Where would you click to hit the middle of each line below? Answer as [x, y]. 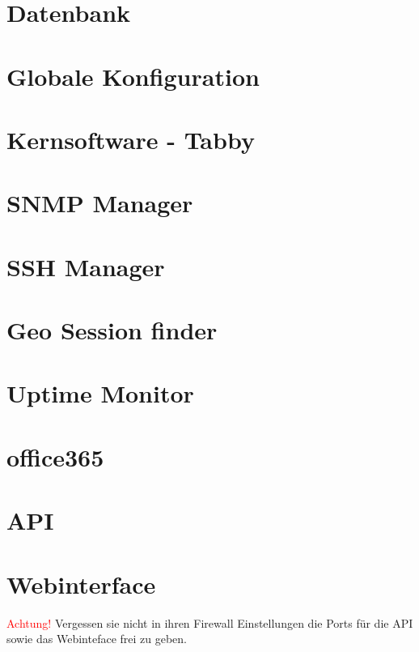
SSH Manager [86, 266]
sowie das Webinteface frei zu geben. [97, 639]
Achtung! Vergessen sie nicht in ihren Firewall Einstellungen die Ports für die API [210, 622]
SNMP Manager [100, 203]
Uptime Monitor [100, 393]
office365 [55, 456]
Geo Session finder [112, 330]
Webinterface [81, 584]
